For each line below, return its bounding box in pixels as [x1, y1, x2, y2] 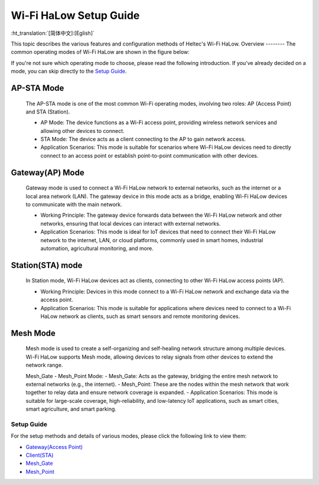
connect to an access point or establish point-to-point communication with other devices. [40, 152, 259, 159]
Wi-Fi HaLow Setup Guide [11, 9, 140, 22]
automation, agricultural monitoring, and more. [40, 245, 154, 252]
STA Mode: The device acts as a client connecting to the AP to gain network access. [40, 136, 246, 143]
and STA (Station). [25, 108, 70, 115]
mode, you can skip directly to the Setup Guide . [11, 68, 127, 75]
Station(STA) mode [11, 260, 83, 270]
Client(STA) [25, 452, 54, 459]
